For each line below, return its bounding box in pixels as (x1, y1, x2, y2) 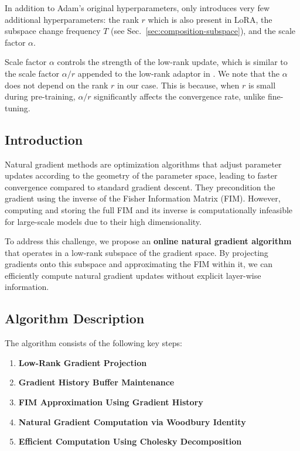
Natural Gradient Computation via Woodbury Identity (18, 415, 246, 428)
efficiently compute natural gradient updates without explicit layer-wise (5, 269, 261, 281)
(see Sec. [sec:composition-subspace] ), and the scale (111, 25, 296, 37)
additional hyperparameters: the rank (5, 13, 139, 25)
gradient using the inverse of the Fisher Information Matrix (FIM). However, (5, 192, 281, 204)
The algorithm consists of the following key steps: (5, 337, 182, 349)
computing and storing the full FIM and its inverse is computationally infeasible (5, 203, 293, 216)
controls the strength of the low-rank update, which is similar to (57, 56, 288, 68)
